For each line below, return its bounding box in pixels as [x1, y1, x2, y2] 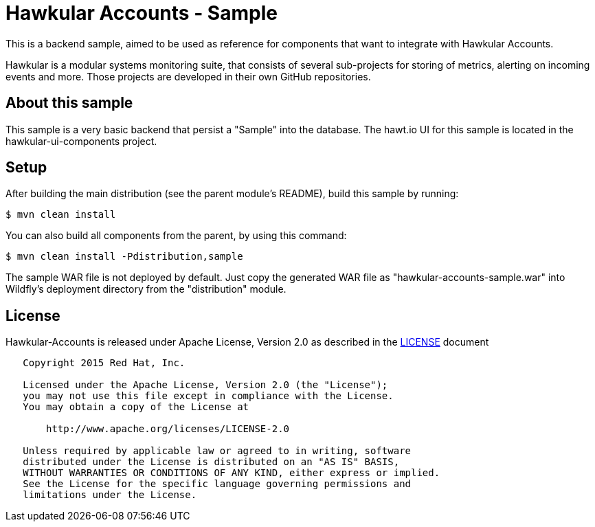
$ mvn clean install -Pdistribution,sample [5, 251, 243, 262]
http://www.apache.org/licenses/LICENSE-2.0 [46, 423, 290, 435]
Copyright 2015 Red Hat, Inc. [23, 357, 186, 369]
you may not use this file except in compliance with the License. [23, 390, 394, 402]
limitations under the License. [23, 489, 197, 501]
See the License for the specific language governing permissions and [23, 478, 412, 490]
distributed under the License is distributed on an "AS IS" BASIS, [23, 456, 400, 468]
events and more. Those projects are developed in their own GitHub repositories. [5, 70, 371, 82]
